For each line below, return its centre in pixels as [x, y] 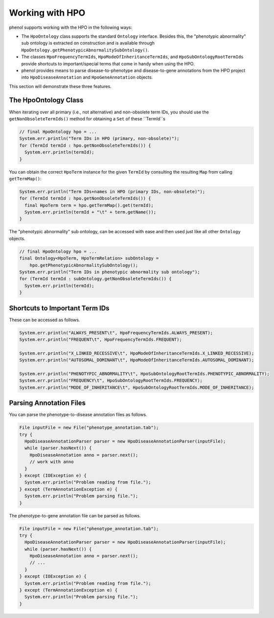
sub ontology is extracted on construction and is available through [88, 43]
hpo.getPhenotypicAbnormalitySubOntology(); [84, 265]
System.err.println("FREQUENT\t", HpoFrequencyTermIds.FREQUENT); [101, 340]
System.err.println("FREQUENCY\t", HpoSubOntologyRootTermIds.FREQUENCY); [111, 381]
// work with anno [52, 462]
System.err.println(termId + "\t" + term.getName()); [91, 212]
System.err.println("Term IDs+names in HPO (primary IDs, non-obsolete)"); [112, 191]
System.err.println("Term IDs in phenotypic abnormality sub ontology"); [110, 272]
